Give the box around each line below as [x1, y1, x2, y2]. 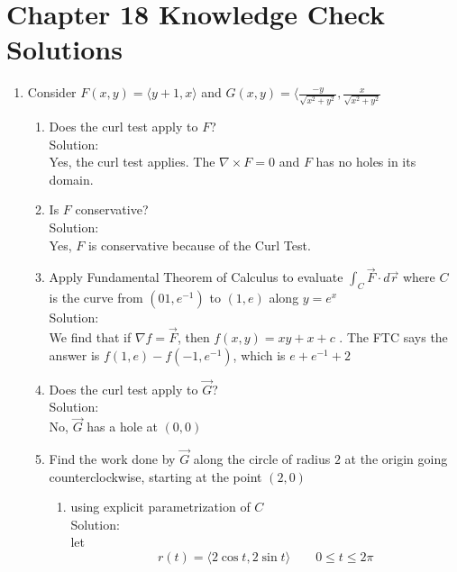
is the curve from [49, 288, 143, 307]
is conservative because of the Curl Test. [87, 235, 311, 254]
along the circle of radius [193, 449, 331, 468]
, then [177, 328, 210, 346]
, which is [233, 345, 286, 364]
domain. [49, 169, 94, 188]
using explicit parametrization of [70, 497, 251, 516]
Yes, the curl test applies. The [49, 152, 215, 171]
